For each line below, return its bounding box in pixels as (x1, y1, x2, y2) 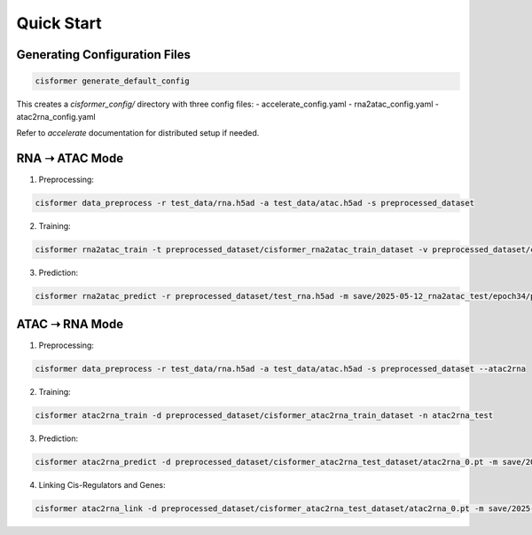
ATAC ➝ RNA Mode (16, 317, 124, 332)
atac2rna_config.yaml (16, 111, 97, 122)
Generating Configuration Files (16, 47, 191, 62)
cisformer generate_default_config (35, 76, 190, 86)
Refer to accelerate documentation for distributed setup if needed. (16, 127, 260, 138)
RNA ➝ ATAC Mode (16, 151, 124, 166)
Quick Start (16, 13, 102, 33)
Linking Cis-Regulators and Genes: (38, 480, 166, 491)
